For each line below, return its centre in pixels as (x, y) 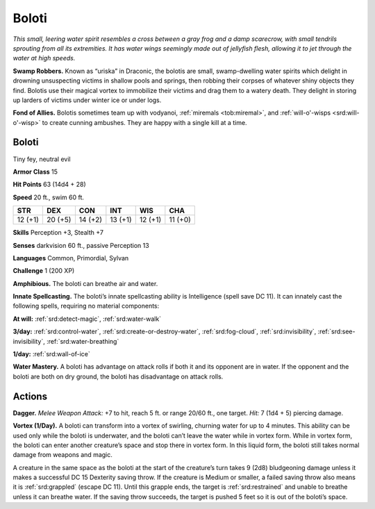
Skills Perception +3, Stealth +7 (58, 233)
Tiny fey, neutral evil (42, 159)
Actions (30, 396)
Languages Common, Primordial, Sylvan (71, 258)
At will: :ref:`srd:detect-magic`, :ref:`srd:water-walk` (87, 319)
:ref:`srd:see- (336, 332)
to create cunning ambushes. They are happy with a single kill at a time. (144, 122)
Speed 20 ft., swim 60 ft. (49, 197)
